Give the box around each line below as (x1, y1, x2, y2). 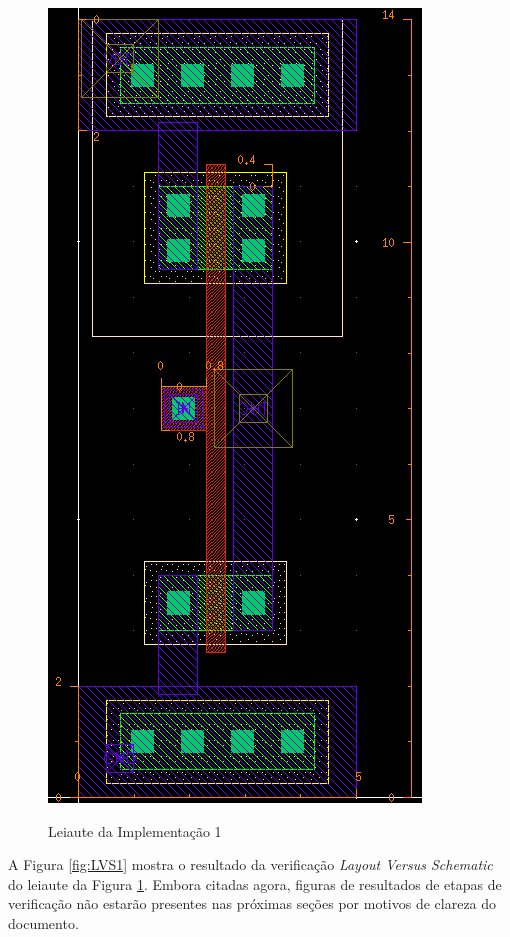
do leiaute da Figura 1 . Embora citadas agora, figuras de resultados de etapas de (8, 873, 502, 894)
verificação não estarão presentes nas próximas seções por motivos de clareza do (8, 893, 497, 914)
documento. (8, 912, 79, 933)
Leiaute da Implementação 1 (48, 820, 222, 841)
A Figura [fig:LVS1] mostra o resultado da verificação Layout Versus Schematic (8, 854, 493, 875)
